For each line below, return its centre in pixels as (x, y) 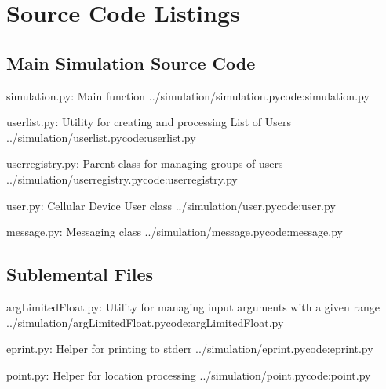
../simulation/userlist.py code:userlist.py (101, 137)
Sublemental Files (80, 274)
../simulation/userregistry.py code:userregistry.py (122, 178)
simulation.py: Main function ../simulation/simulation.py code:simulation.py (188, 95)
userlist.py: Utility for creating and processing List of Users (149, 122)
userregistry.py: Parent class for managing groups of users (145, 164)
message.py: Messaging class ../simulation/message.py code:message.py (175, 232)
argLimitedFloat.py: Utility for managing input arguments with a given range (193, 306)
